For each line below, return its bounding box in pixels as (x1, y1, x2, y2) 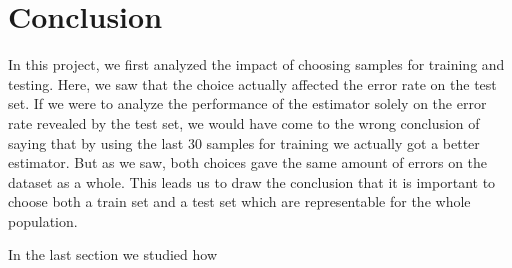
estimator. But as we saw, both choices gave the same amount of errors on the (8, 152, 488, 173)
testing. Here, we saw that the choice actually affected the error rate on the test (8, 73, 497, 94)
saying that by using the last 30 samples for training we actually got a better (8, 132, 480, 153)
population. (8, 210, 78, 231)
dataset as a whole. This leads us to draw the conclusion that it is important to (8, 171, 496, 192)
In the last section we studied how (8, 244, 218, 265)
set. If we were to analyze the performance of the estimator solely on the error (8, 93, 487, 114)
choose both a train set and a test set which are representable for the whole (8, 191, 471, 212)
